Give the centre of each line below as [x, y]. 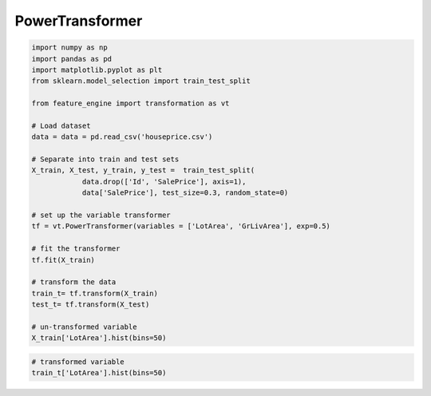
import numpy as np [69, 48]
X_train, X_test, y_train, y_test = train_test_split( [143, 170]
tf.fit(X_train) [63, 260]
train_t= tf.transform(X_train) [95, 293]
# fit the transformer [76, 249]
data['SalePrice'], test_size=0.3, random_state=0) [185, 193]
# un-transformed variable [84, 327]
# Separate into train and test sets [105, 159]
